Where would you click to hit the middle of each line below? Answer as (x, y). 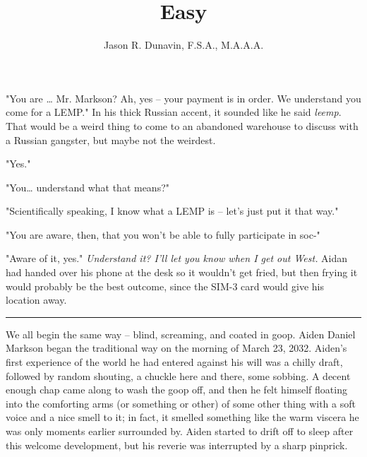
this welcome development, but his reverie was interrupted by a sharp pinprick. (177, 445)
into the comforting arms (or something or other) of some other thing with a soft (181, 403)
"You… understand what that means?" (88, 187)
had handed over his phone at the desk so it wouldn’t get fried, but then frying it (182, 272)
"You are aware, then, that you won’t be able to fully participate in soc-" (163, 234)
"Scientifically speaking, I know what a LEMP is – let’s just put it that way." (172, 211)
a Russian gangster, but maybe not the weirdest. (111, 140)
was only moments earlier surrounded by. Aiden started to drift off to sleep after (180, 431)
